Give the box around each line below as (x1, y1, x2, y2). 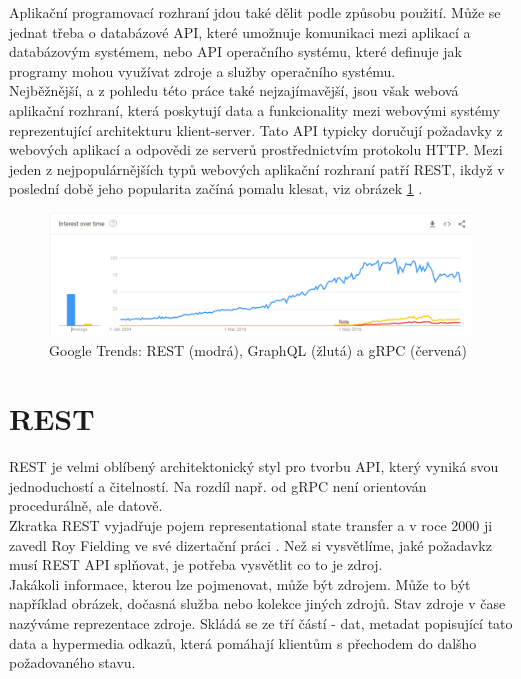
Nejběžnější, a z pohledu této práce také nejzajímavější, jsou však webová (9, 80, 459, 101)
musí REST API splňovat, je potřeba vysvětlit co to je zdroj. (9, 554, 383, 575)
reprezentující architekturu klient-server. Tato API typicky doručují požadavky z (9, 119, 503, 140)
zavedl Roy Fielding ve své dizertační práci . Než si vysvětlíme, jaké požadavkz (9, 534, 492, 555)
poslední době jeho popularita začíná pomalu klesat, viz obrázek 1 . (9, 178, 423, 199)
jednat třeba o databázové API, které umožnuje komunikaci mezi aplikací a (9, 21, 471, 42)
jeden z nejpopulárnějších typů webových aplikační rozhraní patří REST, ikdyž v (9, 158, 505, 179)
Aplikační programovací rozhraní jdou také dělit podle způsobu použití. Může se (9, 2, 501, 22)
